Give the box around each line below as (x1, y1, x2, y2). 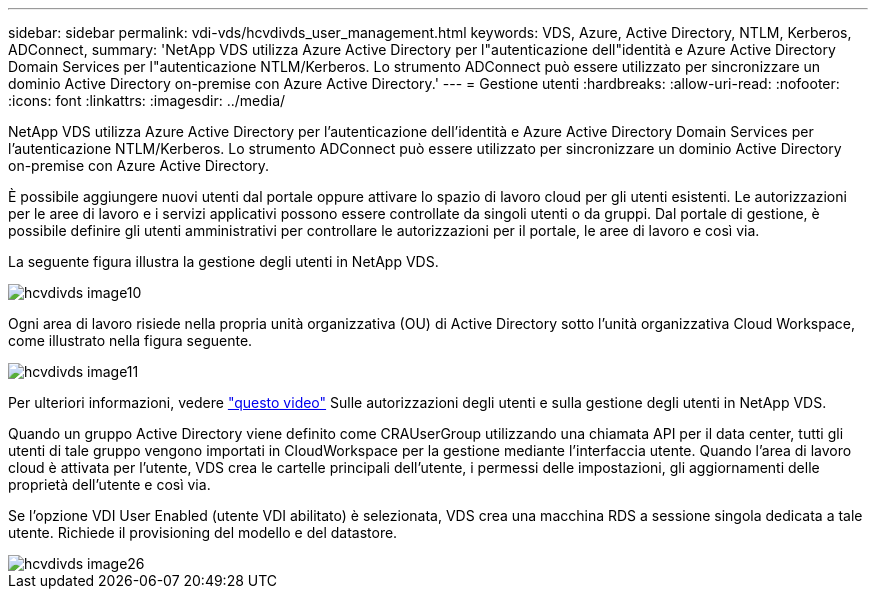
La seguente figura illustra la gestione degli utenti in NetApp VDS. (8, 253, 439, 270)
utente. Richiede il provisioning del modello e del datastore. (8, 524, 398, 541)
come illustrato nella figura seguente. (8, 332, 253, 349)
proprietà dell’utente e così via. (8, 476, 211, 493)
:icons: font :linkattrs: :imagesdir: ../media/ (8, 92, 286, 109)
